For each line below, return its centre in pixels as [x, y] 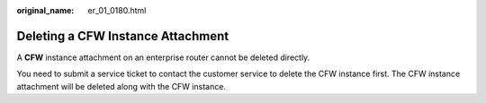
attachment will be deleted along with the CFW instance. [121, 86]
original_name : [45, 10]
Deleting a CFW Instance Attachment [123, 36]
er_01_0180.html [117, 10]
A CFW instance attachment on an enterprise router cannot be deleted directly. [163, 57]
